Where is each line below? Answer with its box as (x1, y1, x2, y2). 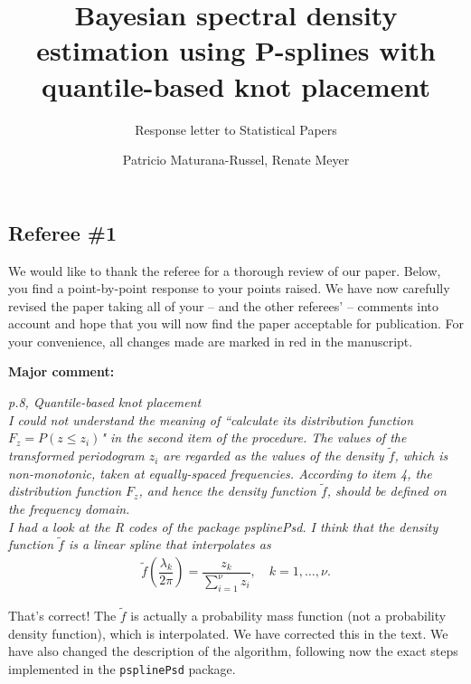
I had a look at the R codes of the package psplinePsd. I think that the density (8, 517, 438, 536)
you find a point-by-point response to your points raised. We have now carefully (8, 279, 450, 298)
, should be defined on (326, 481, 447, 500)
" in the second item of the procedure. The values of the (100, 428, 407, 447)
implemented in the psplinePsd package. (8, 659, 236, 678)
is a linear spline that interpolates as (68, 535, 271, 554)
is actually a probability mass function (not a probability (130, 606, 447, 625)
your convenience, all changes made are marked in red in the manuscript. (8, 331, 413, 350)
